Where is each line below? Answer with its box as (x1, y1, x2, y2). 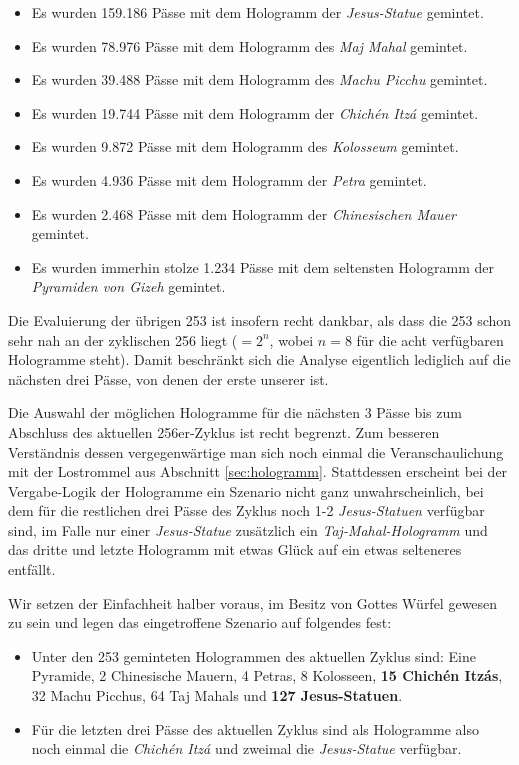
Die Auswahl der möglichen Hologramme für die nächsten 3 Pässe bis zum (8, 402, 462, 423)
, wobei (269, 329, 314, 350)
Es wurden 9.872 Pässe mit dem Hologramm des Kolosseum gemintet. (31, 136, 459, 157)
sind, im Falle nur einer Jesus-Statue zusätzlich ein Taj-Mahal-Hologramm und (8, 519, 488, 540)
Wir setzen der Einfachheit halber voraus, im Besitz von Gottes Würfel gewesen (8, 592, 498, 613)
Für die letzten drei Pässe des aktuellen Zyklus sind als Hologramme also (31, 718, 479, 739)
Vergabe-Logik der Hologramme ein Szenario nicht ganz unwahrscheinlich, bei (8, 480, 484, 501)
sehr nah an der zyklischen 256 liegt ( (8, 329, 238, 350)
